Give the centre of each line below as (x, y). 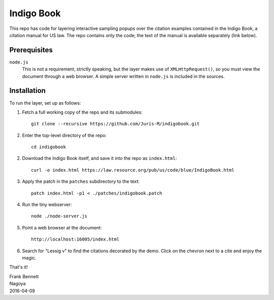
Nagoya (18, 284)
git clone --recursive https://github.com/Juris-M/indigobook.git (115, 124)
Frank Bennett (24, 276)
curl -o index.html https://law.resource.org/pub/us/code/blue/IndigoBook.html (133, 170)
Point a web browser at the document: (62, 227)
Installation (27, 91)
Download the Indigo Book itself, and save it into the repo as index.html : (99, 158)
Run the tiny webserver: (47, 205)
